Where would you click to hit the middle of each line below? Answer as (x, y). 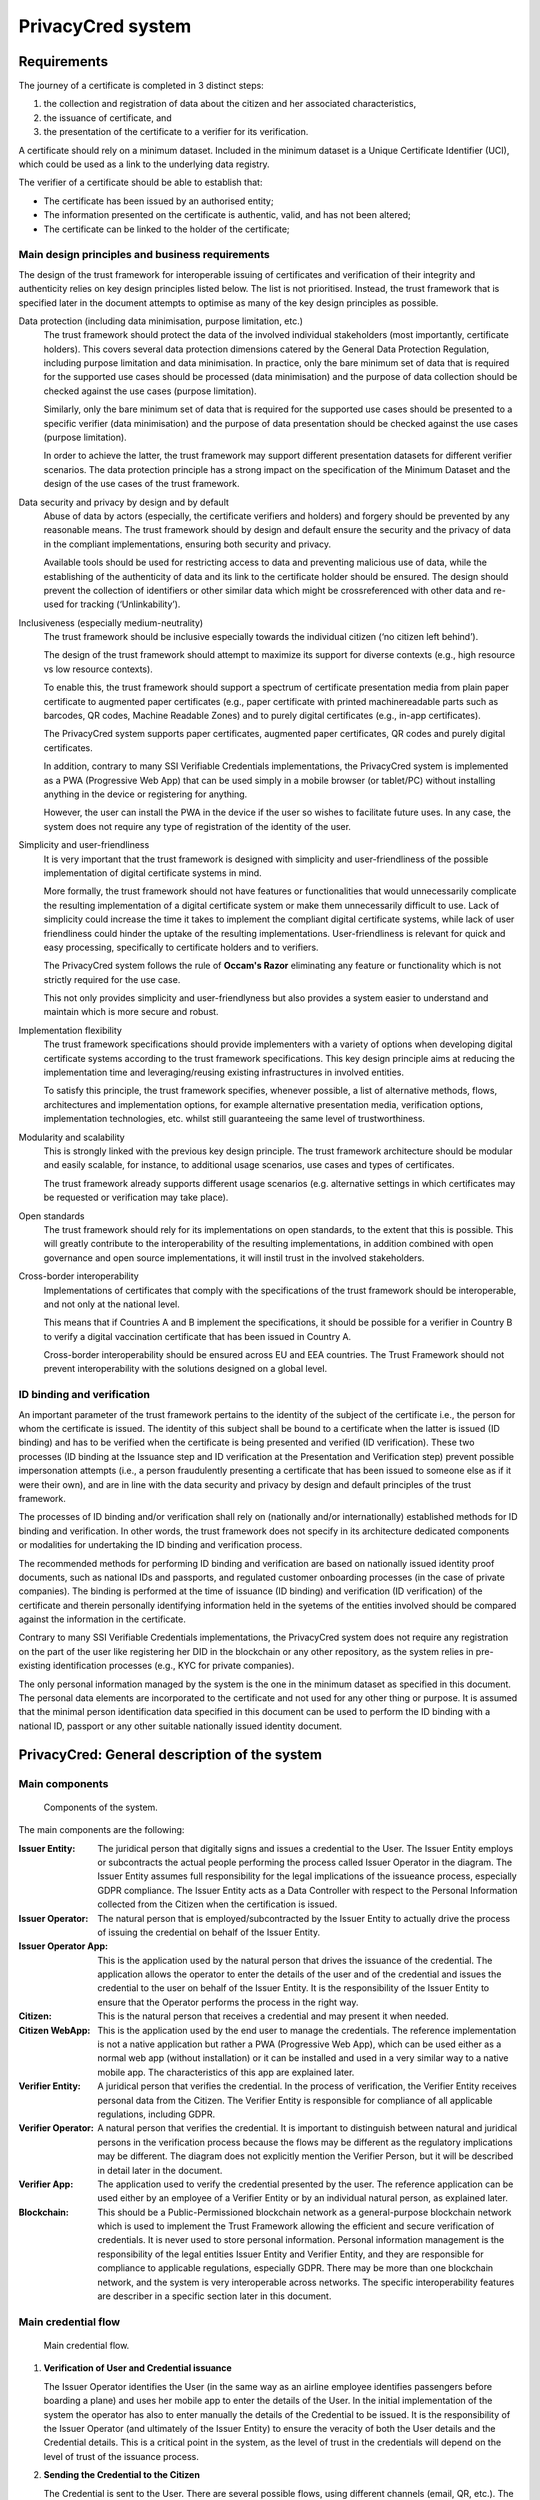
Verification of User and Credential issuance (137, 2368)
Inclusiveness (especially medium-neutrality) (111, 622)
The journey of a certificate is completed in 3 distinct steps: (141, 86)
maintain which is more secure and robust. (131, 1012)
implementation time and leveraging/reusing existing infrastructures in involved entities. (224, 1072)
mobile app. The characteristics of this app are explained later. (226, 2072)
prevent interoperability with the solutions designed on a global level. (185, 1369)
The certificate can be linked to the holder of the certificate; (166, 229)
